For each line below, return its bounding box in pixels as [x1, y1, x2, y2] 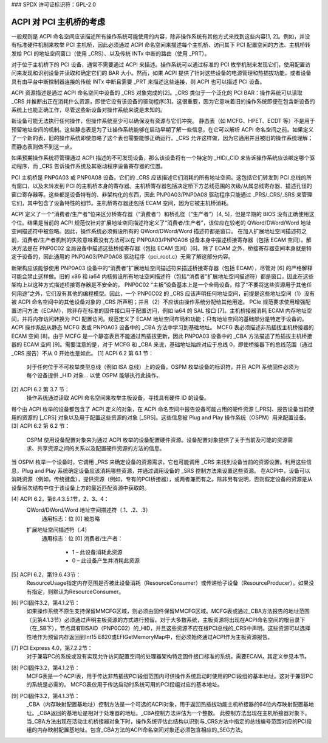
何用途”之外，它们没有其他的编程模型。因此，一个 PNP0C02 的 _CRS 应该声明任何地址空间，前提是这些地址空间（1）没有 [11, 290, 315, 297]
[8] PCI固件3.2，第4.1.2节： [11, 664, 80, 671]
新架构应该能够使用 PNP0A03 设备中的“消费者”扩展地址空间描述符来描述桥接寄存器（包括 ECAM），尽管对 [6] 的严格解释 [11, 264, 313, 271]
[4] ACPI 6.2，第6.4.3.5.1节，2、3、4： [11, 495, 109, 503]
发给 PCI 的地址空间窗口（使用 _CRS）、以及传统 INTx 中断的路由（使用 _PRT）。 [11, 49, 210, 57]
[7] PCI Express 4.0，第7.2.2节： [11, 644, 93, 651]
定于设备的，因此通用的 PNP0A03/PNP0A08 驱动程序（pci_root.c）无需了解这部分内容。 [11, 253, 234, 260]
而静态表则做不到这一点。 [11, 143, 75, 150]
